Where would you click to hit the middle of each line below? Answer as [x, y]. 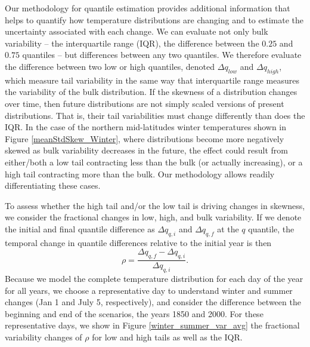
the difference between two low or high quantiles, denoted [110, 66]
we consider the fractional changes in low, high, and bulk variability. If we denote [153, 217]
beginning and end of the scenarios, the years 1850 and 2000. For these [134, 313]
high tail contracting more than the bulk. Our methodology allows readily [140, 173]
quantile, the [271, 228]
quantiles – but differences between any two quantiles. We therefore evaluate [162, 55]
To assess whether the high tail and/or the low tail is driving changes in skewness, [155, 205]
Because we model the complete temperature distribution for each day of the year [154, 278]
